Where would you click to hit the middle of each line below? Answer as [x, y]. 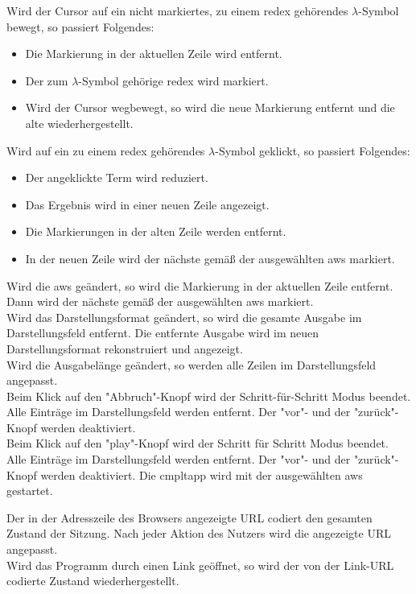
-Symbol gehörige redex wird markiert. [173, 80]
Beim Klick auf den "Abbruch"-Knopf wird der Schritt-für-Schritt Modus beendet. [209, 396]
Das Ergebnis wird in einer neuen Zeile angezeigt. [147, 204]
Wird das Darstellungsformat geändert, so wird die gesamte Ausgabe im [184, 317]
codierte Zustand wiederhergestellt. [93, 581]
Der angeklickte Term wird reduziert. [117, 177]
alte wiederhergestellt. [79, 123]
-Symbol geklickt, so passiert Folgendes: [313, 150]
